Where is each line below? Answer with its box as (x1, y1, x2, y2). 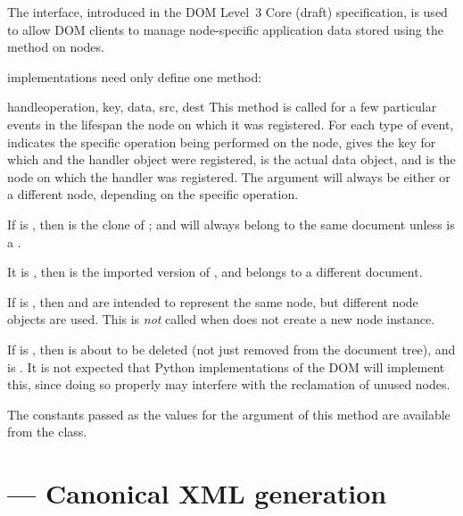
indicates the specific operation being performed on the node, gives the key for (7, 132, 436, 151)
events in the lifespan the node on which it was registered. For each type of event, (7, 114, 454, 133)
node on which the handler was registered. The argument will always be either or (7, 167, 451, 186)
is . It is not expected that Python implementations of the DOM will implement (7, 357, 445, 376)
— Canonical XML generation (7, 475, 387, 512)
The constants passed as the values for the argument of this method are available (7, 404, 451, 423)
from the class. (7, 422, 87, 441)
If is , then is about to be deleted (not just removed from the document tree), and (7, 339, 456, 358)
